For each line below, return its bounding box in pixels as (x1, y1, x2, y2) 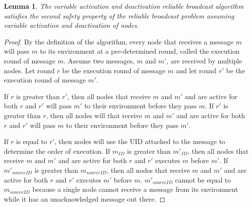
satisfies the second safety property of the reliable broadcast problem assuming (4, 10, 234, 21)
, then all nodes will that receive (46, 110, 142, 120)
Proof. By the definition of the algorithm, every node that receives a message (4, 36, 234, 46)
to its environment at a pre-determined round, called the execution (39, 46, 240, 56)
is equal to (16, 136, 47, 146)
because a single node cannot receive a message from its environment (32, 184, 238, 194)
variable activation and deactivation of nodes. (4, 20, 139, 30)
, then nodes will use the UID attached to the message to (54, 136, 225, 146)
